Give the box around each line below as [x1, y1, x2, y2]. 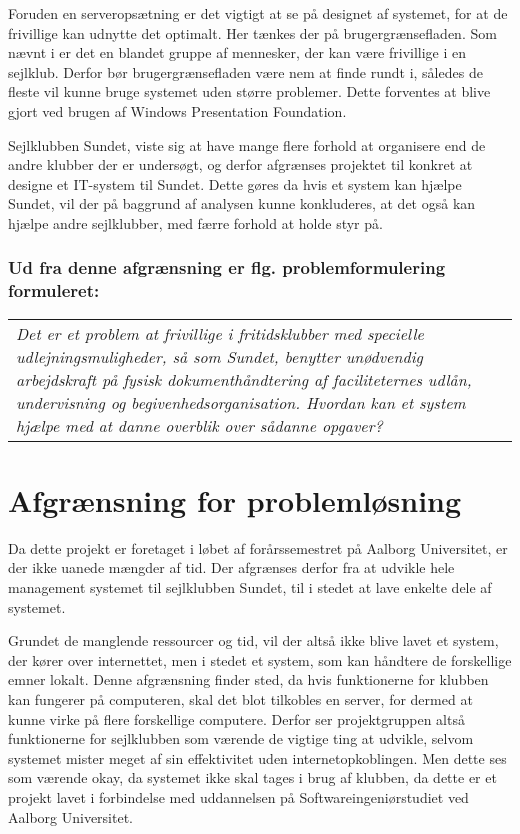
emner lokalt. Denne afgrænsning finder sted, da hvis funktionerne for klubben [8, 669, 489, 690]
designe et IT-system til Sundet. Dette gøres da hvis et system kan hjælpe [8, 173, 462, 194]
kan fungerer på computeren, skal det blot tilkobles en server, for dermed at [8, 688, 473, 709]
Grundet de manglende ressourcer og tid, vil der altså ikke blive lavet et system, [8, 630, 499, 651]
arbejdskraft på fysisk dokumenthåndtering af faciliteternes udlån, [16, 367, 472, 391]
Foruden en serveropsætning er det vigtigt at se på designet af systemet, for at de [8, 3, 508, 23]
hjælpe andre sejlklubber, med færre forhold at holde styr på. [8, 212, 383, 233]
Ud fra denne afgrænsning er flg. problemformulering [8, 255, 446, 280]
